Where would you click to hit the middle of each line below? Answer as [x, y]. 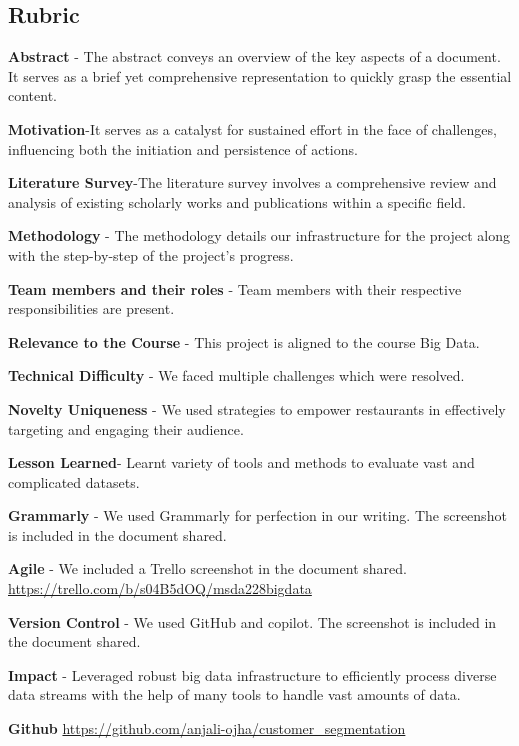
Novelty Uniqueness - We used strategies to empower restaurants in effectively [257, 408]
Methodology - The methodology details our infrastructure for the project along [259, 235]
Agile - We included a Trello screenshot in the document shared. [207, 568]
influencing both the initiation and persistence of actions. [183, 148]
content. [32, 95]
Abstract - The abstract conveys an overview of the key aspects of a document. [254, 56]
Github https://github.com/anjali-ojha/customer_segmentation [207, 728]
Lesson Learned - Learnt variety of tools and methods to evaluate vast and [241, 462]
